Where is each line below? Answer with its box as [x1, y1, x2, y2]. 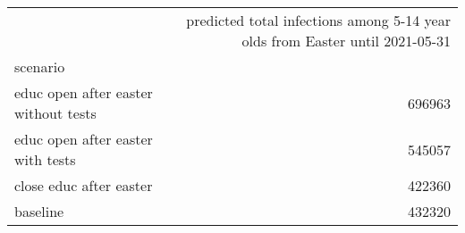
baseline [14, 201, 64, 221]
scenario [14, 56, 65, 77]
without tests [14, 103, 97, 123]
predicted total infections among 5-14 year [186, 10, 451, 30]
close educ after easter [14, 175, 153, 196]
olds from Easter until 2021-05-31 [241, 30, 451, 51]
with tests [14, 149, 76, 170]
